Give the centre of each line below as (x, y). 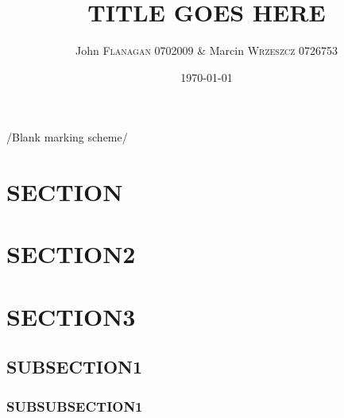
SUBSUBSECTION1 (75, 406)
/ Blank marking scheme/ (67, 137)
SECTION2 (71, 254)
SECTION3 (71, 316)
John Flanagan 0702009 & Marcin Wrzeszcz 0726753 (207, 50)
